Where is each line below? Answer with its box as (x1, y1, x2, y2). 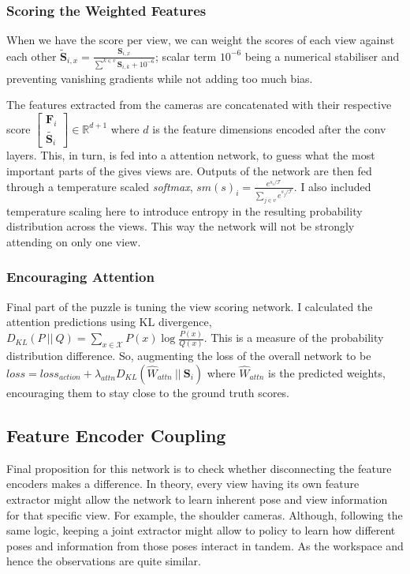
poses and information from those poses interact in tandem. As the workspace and (6, 537, 404, 553)
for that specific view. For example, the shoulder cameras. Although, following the (6, 506, 403, 523)
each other (6, 47, 57, 64)
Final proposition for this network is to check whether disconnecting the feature (6, 460, 392, 476)
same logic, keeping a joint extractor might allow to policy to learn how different (6, 522, 396, 538)
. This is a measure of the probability (203, 329, 384, 346)
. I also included (293, 178, 371, 194)
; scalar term (155, 47, 217, 64)
